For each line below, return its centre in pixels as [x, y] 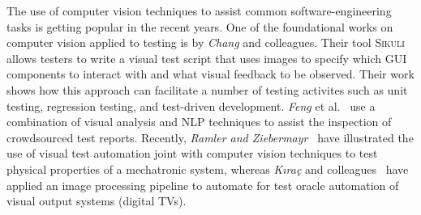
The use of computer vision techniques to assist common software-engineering [199, 11]
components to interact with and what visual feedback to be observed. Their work [210, 74]
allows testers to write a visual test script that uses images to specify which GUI [207, 58]
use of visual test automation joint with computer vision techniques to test [192, 153]
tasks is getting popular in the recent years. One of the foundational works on [200, 26]
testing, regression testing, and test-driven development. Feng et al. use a [191, 105]
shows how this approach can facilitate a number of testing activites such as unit [207, 89]
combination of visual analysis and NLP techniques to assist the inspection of [199, 122]
